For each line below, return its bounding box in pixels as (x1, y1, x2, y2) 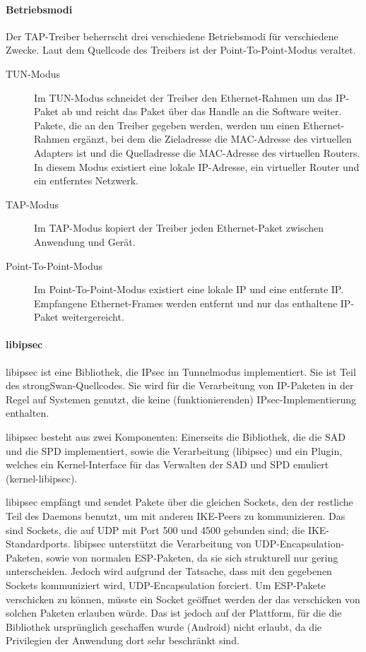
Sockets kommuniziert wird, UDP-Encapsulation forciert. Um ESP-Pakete (6, 578, 326, 592)
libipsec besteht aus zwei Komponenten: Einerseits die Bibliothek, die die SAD (6, 429, 346, 444)
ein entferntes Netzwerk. (34, 173, 138, 188)
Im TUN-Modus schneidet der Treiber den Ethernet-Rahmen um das (34, 90, 333, 105)
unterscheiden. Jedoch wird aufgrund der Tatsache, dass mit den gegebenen (6, 564, 332, 579)
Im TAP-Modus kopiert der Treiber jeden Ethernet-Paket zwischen (34, 220, 324, 235)
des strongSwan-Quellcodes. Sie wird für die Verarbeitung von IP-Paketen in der (6, 378, 354, 393)
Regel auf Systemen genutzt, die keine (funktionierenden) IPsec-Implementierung (6, 391, 357, 406)
